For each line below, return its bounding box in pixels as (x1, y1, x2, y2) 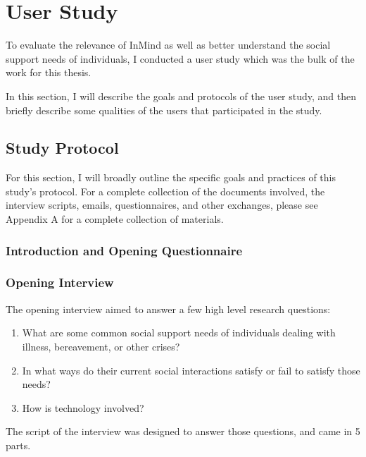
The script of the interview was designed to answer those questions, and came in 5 (6, 424, 360, 439)
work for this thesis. (6, 65, 91, 80)
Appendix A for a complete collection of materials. (6, 212, 224, 226)
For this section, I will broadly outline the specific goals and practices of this (6, 170, 336, 185)
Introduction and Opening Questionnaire (6, 241, 243, 259)
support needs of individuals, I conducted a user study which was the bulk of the (6, 51, 355, 66)
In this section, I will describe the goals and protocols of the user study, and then (6, 88, 357, 103)
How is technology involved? (22, 400, 144, 415)
